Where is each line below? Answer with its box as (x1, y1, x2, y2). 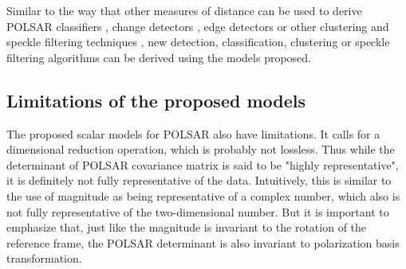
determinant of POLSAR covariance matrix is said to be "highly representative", (6, 156, 399, 173)
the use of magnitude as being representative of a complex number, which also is (6, 187, 400, 204)
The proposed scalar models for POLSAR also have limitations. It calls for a (6, 125, 380, 142)
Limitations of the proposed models (6, 88, 305, 112)
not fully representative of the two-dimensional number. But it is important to (6, 203, 389, 220)
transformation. (6, 250, 82, 267)
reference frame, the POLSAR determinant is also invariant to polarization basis (6, 234, 400, 251)
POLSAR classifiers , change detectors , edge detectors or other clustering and (6, 18, 389, 34)
